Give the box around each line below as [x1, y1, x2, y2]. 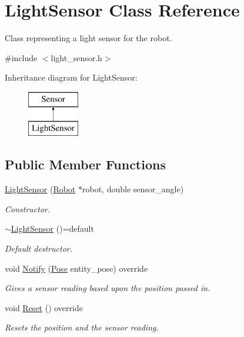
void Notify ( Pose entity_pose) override [5, 262, 148, 274]
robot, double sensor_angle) [82, 183, 184, 195]
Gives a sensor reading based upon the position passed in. [5, 282, 210, 294]
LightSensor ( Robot [5, 183, 76, 195]
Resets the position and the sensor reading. [5, 321, 159, 333]
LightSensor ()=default [11, 222, 94, 235]
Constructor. [5, 202, 51, 215]
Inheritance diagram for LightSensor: [5, 71, 138, 84]
